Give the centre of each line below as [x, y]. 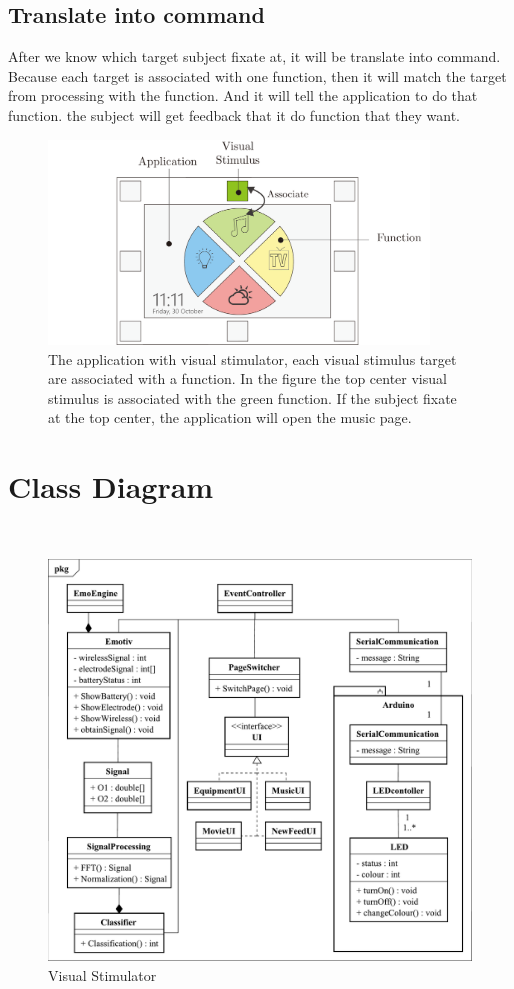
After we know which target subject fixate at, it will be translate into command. [254, 56]
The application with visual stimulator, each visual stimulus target [252, 358]
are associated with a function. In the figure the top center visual [247, 378]
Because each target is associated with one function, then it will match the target [257, 75]
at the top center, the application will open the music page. [230, 417]
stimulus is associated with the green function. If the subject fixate [252, 397]
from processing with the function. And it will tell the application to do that [243, 95]
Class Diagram [111, 486]
